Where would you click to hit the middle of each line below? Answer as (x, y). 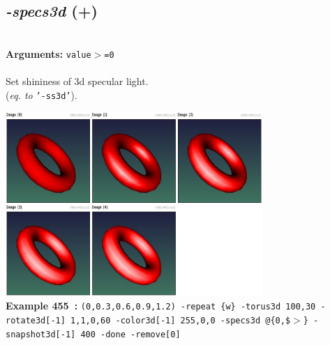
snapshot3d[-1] (41, 334)
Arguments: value (48, 53)
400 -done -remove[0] (130, 334)
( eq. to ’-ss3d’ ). (42, 94)
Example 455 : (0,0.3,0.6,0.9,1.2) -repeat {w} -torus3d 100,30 (161, 306)
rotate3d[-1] (36, 321)
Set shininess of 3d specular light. (77, 81)
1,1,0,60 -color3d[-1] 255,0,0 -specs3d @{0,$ (181, 321)
